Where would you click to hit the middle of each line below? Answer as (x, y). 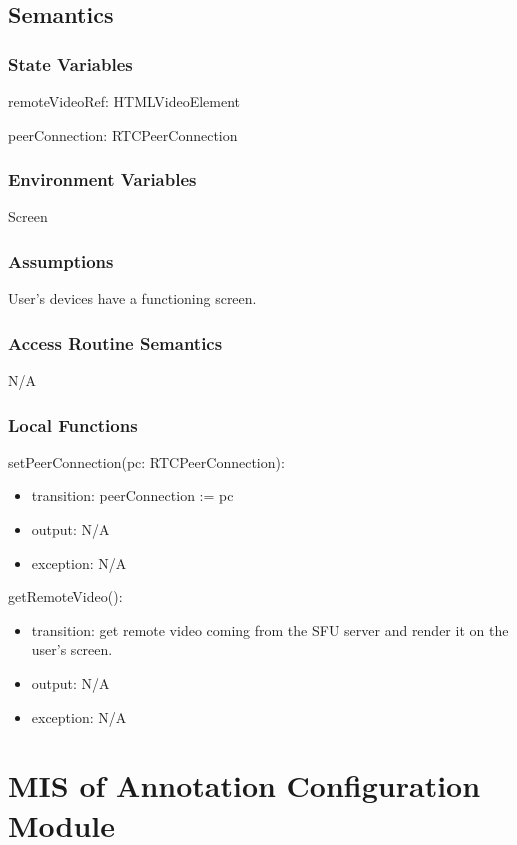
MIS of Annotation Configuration (244, 785)
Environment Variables (102, 179)
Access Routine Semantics (115, 342)
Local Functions (73, 424)
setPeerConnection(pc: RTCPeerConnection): (146, 461)
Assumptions (61, 260)
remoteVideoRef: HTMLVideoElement (124, 101)
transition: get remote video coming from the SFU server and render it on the (270, 629)
